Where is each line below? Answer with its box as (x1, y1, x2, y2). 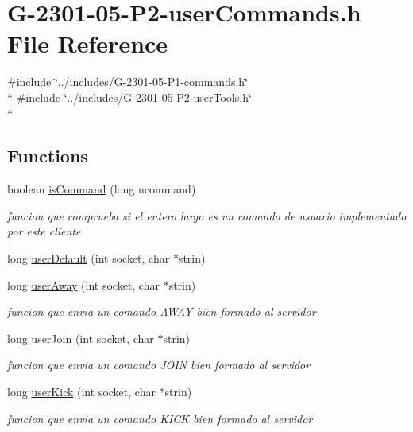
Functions (7, 143, 88, 168)
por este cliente (7, 223, 81, 239)
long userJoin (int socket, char (7, 329, 154, 346)
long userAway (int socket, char (7, 276, 160, 293)
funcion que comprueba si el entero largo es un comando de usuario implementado (7, 207, 407, 224)
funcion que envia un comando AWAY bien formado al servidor (7, 303, 316, 320)
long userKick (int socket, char (7, 383, 156, 400)
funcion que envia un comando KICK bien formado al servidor (7, 410, 313, 426)
